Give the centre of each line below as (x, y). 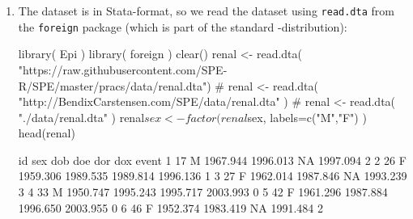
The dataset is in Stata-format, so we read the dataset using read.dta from (206, 11)
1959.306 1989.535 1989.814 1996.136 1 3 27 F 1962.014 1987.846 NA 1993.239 (213, 176)
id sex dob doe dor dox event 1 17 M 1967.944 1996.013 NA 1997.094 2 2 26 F (212, 160)
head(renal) (47, 133)
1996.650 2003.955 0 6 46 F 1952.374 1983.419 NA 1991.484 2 (171, 207)
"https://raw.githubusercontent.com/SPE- (123, 69)
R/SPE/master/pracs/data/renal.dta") (115, 85)
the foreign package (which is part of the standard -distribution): (183, 26)
